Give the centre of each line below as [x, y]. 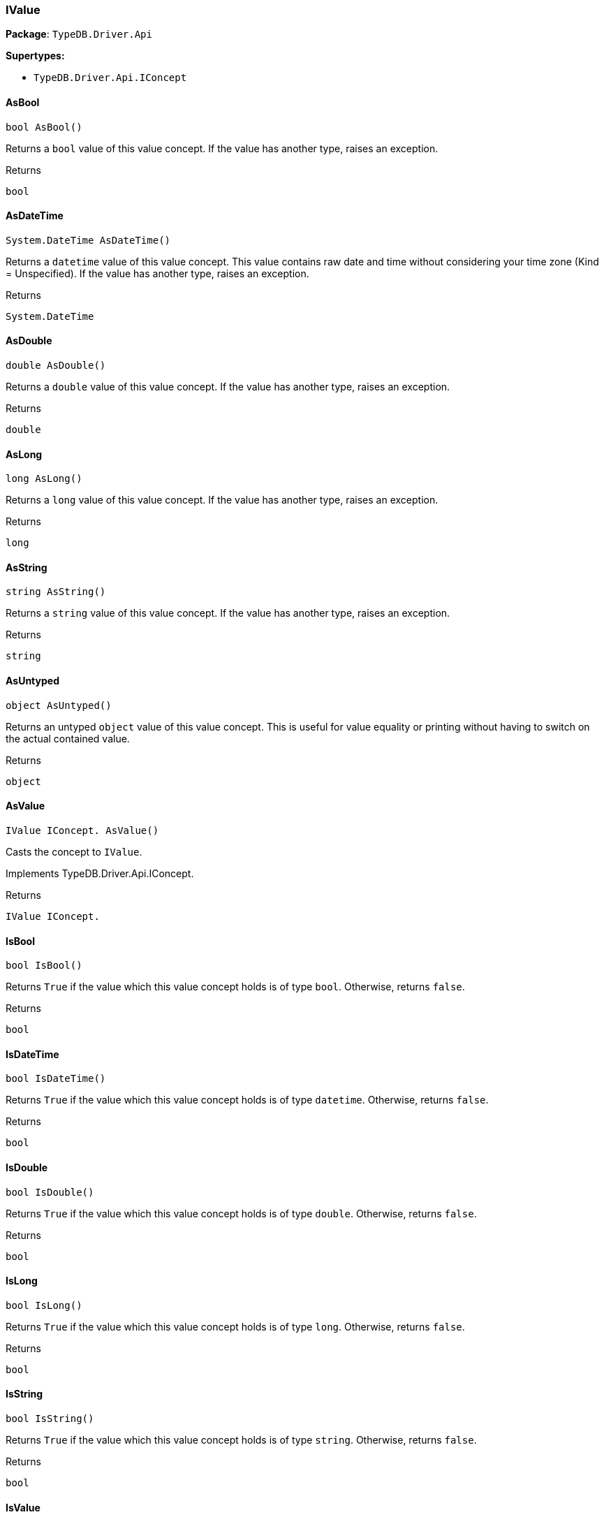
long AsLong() [44, 479]
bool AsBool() [44, 127]
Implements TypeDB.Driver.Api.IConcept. [100, 873]
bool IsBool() [44, 966]
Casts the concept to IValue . [74, 851]
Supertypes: [35, 56]
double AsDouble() [56, 366]
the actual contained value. [68, 738]
